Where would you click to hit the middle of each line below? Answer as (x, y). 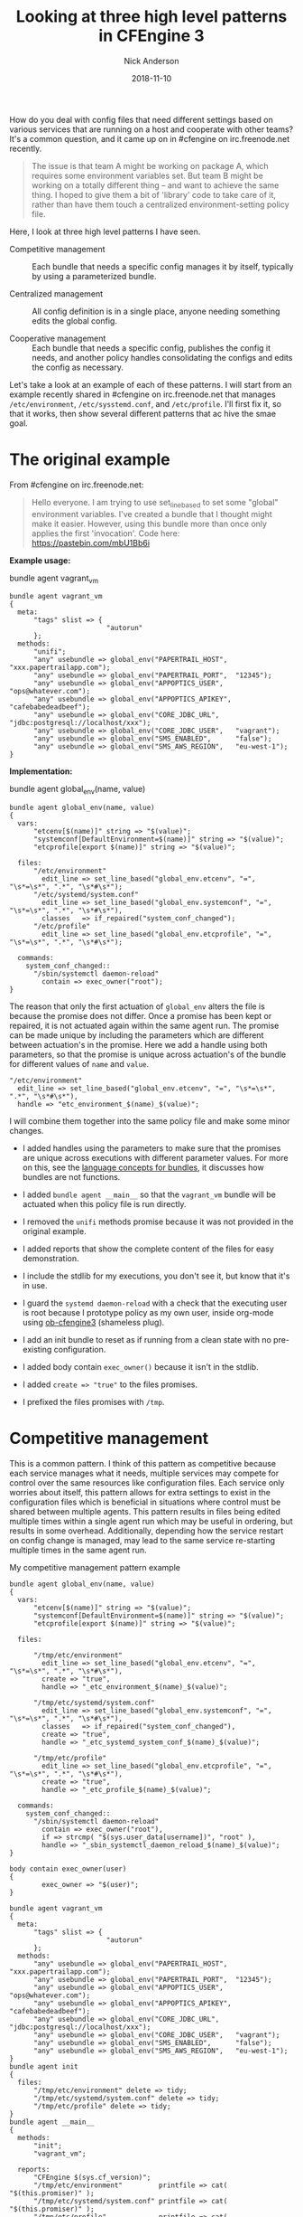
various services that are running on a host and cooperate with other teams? (151, 129)
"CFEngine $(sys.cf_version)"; (92, 2178)
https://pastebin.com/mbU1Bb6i (91, 542)
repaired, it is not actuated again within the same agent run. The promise (144, 1026)
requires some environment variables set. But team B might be (147, 175)
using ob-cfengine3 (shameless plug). (93, 1323)
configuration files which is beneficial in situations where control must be (145, 1502)
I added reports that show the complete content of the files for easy (148, 1249)
